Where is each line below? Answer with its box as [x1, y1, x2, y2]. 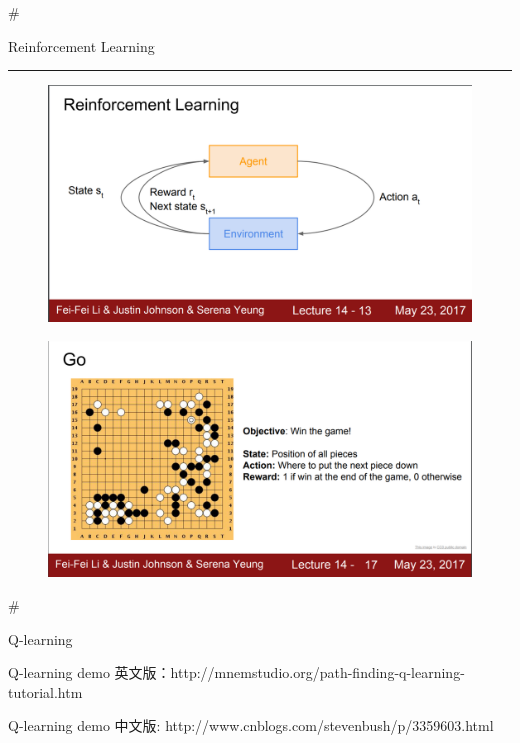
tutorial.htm [8, 681, 83, 702]
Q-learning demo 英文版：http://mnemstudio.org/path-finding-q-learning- [8, 662, 465, 683]
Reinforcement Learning [8, 35, 155, 56]
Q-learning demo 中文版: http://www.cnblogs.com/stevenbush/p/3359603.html [8, 715, 494, 736]
